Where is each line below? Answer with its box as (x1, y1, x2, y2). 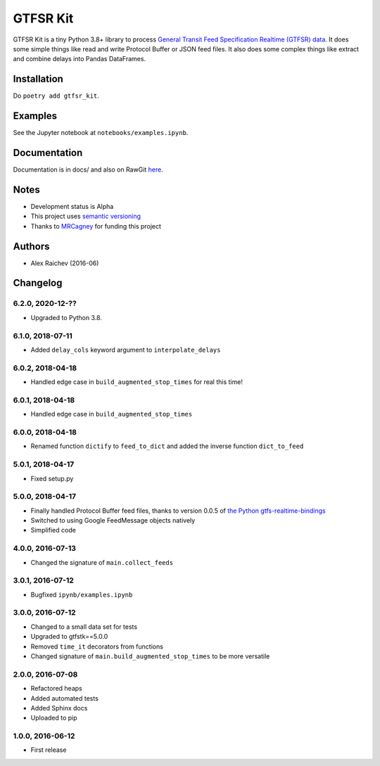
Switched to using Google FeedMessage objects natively (30, 516, 196, 525)
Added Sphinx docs (30, 703, 88, 712)
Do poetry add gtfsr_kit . (13, 91, 100, 100)
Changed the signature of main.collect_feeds (30, 558, 174, 566)
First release (30, 746, 67, 754)
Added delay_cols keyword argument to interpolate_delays (30, 345, 221, 354)
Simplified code (30, 526, 77, 535)
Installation (13, 73, 63, 85)
